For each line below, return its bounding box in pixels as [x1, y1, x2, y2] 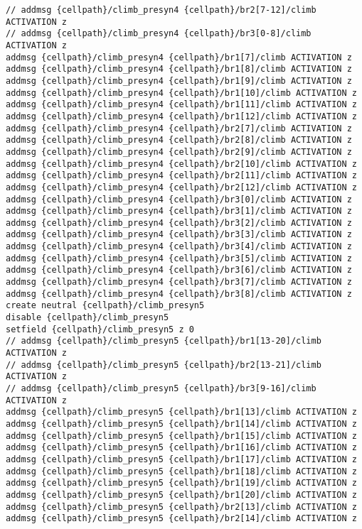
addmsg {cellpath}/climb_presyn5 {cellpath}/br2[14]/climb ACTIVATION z [6, 513, 357, 524]
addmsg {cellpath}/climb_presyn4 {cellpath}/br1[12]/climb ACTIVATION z [6, 111, 357, 121]
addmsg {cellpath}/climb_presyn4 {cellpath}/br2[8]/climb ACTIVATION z [6, 135, 352, 146]
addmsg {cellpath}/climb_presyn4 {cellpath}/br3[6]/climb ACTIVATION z [6, 265, 352, 276]
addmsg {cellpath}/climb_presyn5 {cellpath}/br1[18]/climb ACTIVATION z [6, 466, 357, 476]
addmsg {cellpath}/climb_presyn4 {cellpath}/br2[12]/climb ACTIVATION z [6, 182, 357, 192]
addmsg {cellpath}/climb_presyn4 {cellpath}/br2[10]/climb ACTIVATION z [6, 158, 357, 169]
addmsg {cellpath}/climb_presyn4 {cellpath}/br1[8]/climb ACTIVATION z [6, 64, 352, 75]
